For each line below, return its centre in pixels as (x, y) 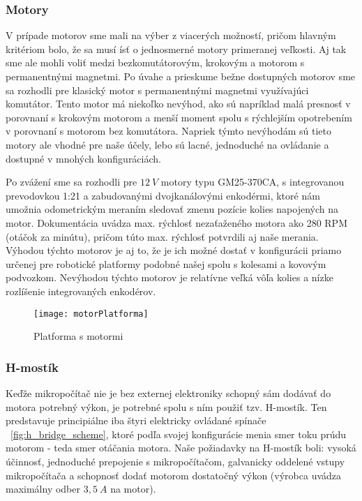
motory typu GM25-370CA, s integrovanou (252, 182)
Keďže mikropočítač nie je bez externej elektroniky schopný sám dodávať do (168, 392)
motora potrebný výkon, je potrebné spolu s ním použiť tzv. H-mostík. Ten (166, 406)
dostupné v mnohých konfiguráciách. (83, 158)
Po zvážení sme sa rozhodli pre (71, 182)
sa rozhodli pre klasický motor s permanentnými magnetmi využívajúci (157, 90)
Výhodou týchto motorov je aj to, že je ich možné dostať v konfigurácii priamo (174, 250)
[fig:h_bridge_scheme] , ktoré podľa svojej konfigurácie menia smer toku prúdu (179, 434)
